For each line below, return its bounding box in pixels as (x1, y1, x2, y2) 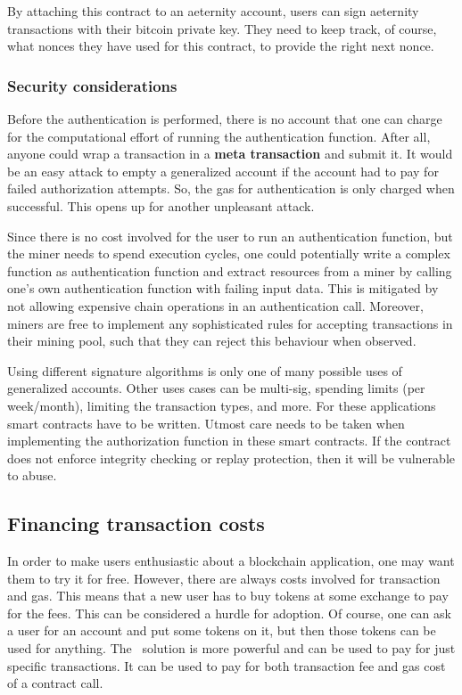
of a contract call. (7, 674, 103, 692)
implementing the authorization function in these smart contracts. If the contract (7, 431, 451, 450)
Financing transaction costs (7, 510, 265, 537)
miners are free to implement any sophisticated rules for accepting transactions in (7, 314, 453, 332)
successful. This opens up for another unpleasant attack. (7, 196, 315, 215)
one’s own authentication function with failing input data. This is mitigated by (7, 279, 439, 298)
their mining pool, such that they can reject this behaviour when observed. (7, 331, 417, 350)
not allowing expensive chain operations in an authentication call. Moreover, (7, 296, 424, 315)
